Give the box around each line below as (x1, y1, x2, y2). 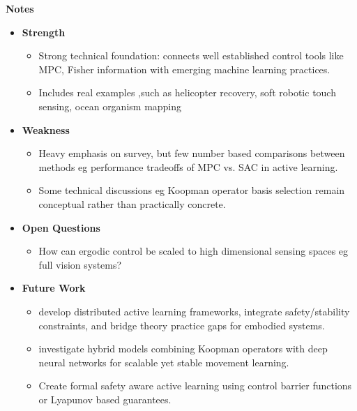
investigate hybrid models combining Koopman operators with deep (38, 341, 328, 356)
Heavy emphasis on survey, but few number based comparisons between (38, 146, 345, 160)
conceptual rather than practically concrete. (38, 196, 226, 211)
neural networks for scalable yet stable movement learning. (38, 354, 289, 369)
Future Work (22, 281, 86, 295)
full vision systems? (38, 257, 122, 271)
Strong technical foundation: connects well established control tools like (38, 48, 344, 63)
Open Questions (22, 220, 100, 234)
